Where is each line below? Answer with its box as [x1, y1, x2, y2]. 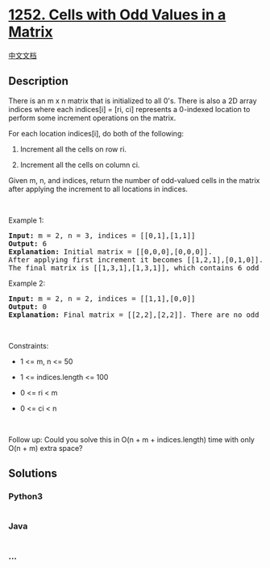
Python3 [8, 491, 43, 502]
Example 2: [8, 278, 46, 288]
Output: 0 [8, 302, 47, 311]
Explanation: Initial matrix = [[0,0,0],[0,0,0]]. [8, 247, 213, 256]
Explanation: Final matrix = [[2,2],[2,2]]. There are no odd [8, 310, 260, 319]
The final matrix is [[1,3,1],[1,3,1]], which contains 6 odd [8, 263, 260, 272]
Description [8, 74, 69, 88]
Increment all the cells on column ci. [19, 160, 140, 169]
